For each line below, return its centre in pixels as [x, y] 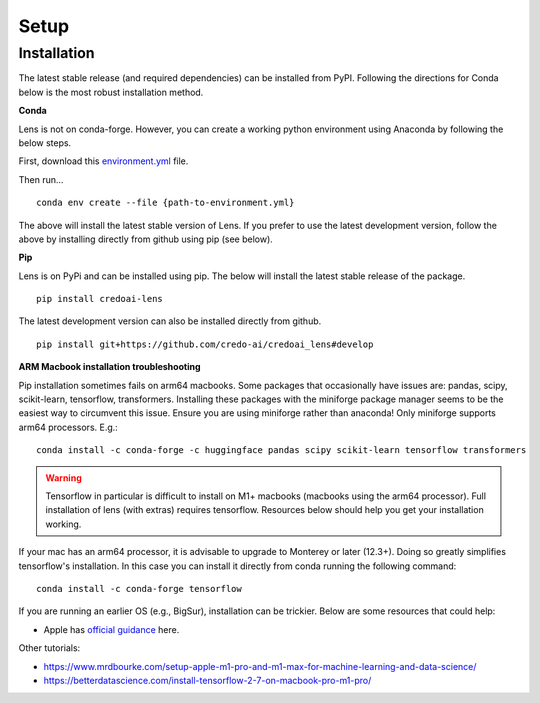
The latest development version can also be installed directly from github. [170, 321]
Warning [63, 477]
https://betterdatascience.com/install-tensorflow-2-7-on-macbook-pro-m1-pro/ [207, 680]
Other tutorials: [49, 648]
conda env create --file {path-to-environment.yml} [165, 203]
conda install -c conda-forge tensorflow [139, 588]
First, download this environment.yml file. [103, 161]
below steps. [45, 142]
